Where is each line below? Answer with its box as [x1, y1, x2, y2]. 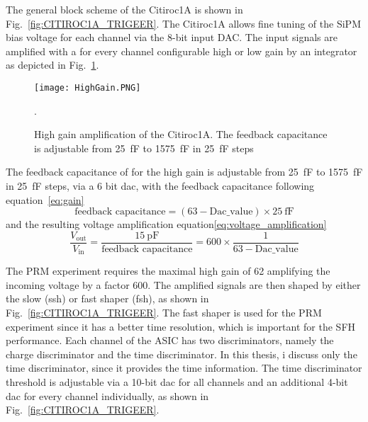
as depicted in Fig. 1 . [6, 57, 99, 72]
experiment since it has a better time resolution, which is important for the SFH [6, 319, 356, 333]
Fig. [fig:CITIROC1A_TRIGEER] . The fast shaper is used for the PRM [6, 305, 322, 320]
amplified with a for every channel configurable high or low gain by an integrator [6, 43, 357, 58]
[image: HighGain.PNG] [34, 82, 141, 93]
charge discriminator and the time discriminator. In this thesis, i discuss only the [6, 346, 357, 361]
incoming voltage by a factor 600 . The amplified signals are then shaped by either [6, 277, 361, 292]
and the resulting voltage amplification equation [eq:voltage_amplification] [6, 217, 327, 232]
